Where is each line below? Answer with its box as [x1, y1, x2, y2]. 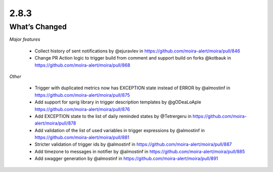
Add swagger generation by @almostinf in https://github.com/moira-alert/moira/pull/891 [34, 155, 218, 161]
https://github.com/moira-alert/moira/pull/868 [34, 62, 130, 68]
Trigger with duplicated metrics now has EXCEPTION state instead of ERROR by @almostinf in [34, 85, 231, 91]
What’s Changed [9, 22, 67, 31]
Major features [9, 36, 40, 42]
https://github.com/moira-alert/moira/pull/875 [34, 92, 130, 98]
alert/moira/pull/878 [34, 120, 76, 126]
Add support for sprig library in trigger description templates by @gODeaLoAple [34, 99, 202, 105]
